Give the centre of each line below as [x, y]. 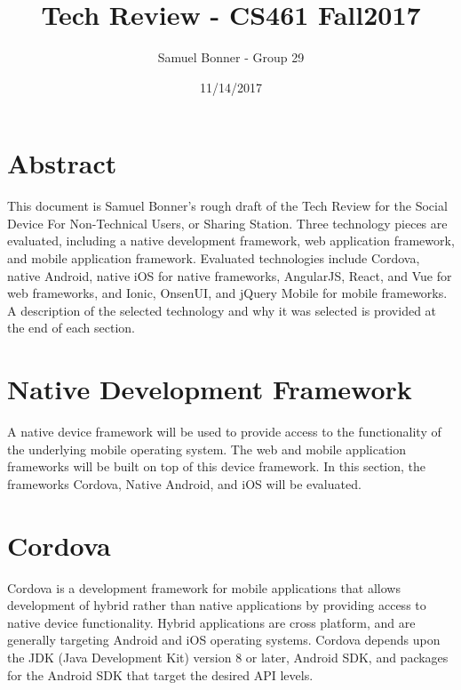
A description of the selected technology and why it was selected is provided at [222, 310]
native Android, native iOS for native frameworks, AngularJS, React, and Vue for [230, 275]
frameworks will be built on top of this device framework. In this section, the [217, 466]
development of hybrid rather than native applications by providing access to [217, 605]
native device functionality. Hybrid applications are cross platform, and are [211, 622]
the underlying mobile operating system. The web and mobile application [207, 449]
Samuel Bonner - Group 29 [231, 57]
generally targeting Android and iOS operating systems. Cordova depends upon [224, 640]
